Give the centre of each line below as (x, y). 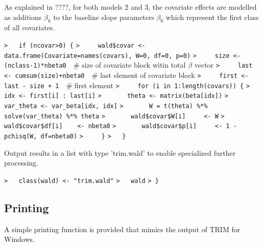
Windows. (19, 239)
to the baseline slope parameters (104, 17)
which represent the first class (212, 17)
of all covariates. (30, 27)
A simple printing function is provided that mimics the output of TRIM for (122, 229)
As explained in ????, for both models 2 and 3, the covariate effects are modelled (130, 7)
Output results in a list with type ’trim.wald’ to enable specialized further (120, 152)
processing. (21, 163)
